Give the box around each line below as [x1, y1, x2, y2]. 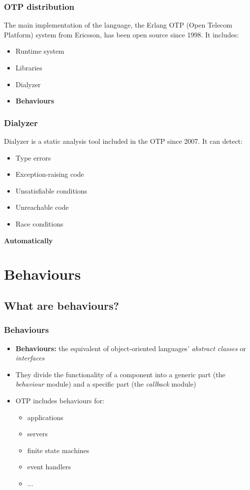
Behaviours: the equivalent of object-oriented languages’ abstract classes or [15, 343, 246, 353]
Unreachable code [15, 202, 69, 212]
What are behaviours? [4, 297, 119, 313]
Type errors [15, 152, 51, 163]
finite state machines [27, 445, 90, 455]
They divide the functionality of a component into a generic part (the [15, 369, 225, 379]
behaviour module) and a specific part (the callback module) [15, 379, 196, 389]
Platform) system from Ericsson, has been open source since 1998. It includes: [4, 29, 239, 39]
